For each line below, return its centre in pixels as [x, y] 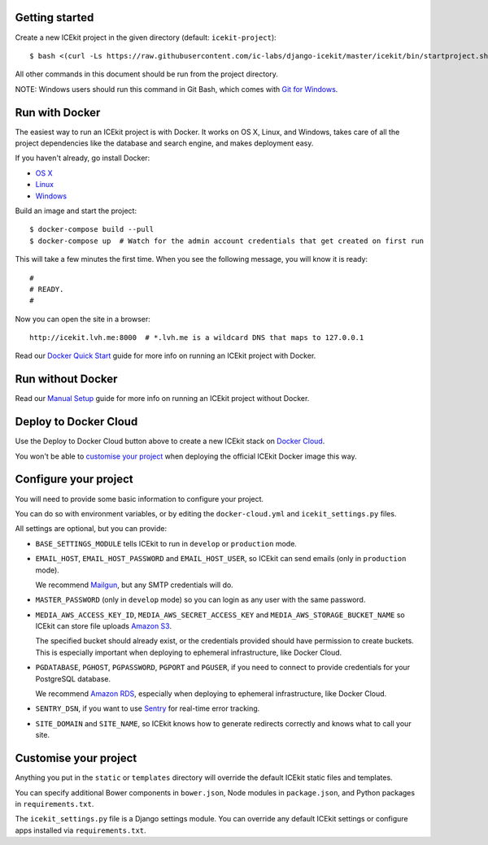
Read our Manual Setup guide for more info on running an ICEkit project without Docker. [162, 399]
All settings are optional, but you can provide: [91, 529]
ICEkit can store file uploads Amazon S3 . [104, 626]
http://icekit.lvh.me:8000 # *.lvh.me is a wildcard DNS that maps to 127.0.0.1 [197, 338]
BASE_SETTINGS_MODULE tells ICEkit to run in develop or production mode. [166, 543]
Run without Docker [66, 379]
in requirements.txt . [54, 804]
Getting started [54, 17]
